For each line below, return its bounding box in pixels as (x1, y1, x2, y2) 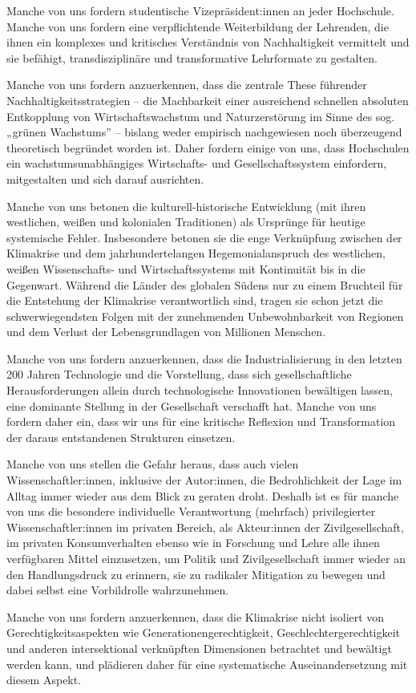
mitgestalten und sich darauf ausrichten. (6, 170, 204, 187)
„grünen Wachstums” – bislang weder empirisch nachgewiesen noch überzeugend (6, 124, 402, 140)
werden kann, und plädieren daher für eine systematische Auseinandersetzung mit (6, 655, 408, 672)
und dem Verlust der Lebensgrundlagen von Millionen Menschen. (6, 323, 326, 340)
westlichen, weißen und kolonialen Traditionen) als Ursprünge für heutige (6, 213, 366, 230)
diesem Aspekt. (6, 671, 82, 688)
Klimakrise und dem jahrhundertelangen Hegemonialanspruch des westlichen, (6, 245, 386, 261)
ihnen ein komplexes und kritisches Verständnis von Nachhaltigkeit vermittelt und (6, 34, 410, 51)
